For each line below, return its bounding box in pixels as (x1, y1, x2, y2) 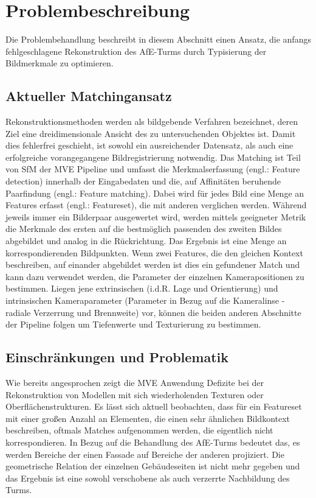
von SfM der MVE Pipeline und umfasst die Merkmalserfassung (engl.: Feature (5, 163, 300, 175)
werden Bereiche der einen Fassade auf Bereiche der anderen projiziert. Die (5, 447, 284, 460)
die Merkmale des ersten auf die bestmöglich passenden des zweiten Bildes (5, 222, 282, 235)
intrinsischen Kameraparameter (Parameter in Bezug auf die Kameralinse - (5, 294, 285, 307)
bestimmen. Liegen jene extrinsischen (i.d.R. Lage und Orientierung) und (5, 282, 278, 295)
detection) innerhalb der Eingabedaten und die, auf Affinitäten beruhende (5, 175, 281, 188)
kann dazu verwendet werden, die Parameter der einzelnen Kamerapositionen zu (5, 270, 304, 282)
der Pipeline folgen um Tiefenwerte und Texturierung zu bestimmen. (5, 318, 261, 331)
